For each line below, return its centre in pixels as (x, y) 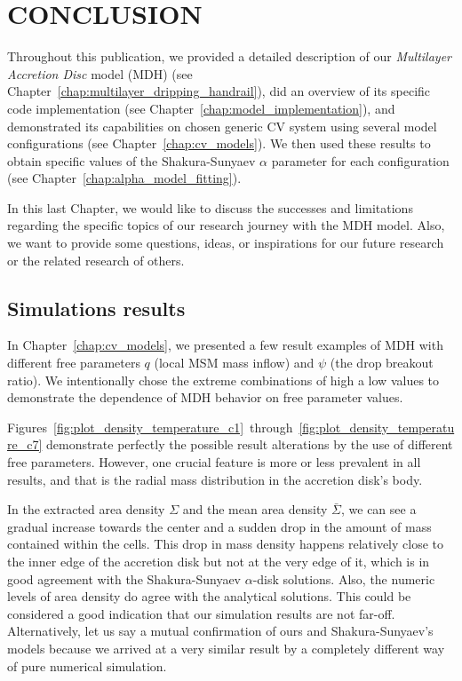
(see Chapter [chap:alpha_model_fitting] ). (124, 178)
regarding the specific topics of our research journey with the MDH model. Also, (226, 225)
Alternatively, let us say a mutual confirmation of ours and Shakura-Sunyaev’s (220, 631)
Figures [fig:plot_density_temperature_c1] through (150, 427)
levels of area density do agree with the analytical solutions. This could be (209, 596)
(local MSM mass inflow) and (234, 363)
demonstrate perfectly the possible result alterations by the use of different (249, 444)
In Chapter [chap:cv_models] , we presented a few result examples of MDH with (225, 345)
